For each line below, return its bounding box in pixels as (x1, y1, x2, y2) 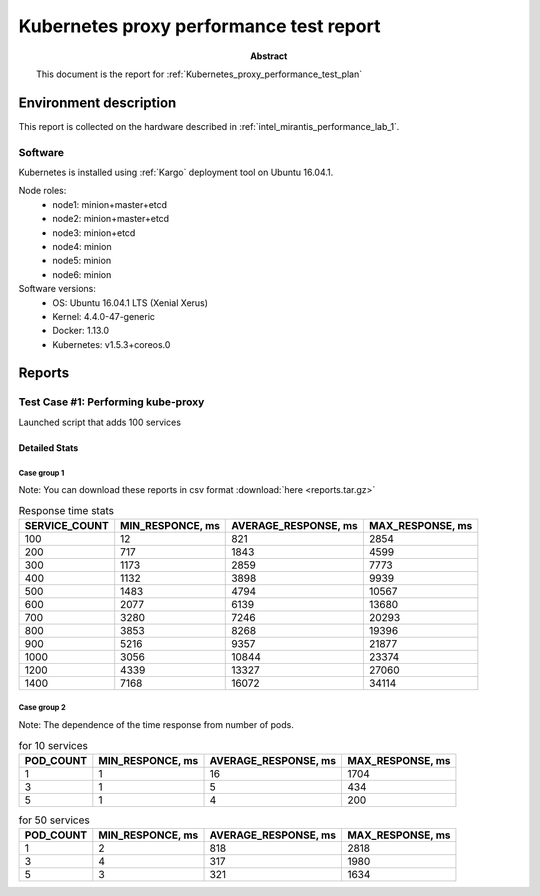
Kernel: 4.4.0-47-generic (52, 310, 155, 322)
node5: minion (52, 255, 112, 267)
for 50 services (18, 813, 90, 827)
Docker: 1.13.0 (52, 325, 110, 337)
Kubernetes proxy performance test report (18, 15, 381, 37)
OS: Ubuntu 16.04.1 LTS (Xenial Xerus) (52, 296, 209, 309)
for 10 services (18, 738, 89, 752)
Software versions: (18, 283, 97, 295)
